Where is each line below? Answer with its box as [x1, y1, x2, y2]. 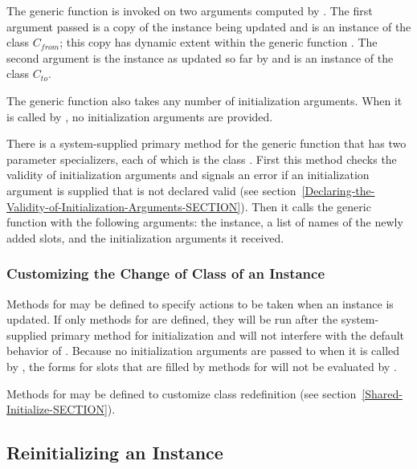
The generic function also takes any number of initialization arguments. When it [6, 92, 403, 108]
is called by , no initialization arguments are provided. [6, 108, 273, 124]
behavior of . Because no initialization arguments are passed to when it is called [6, 342, 400, 359]
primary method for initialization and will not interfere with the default [51, 326, 405, 343]
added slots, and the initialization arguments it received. [6, 229, 284, 246]
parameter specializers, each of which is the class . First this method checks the [6, 150, 397, 167]
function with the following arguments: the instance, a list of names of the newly [6, 214, 403, 230]
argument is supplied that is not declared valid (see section [6, 181, 296, 198]
